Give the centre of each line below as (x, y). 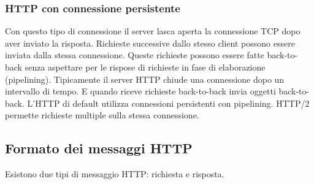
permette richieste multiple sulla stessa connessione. (102, 115)
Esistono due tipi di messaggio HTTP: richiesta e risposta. (115, 174)
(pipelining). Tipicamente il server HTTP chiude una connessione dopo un (145, 79)
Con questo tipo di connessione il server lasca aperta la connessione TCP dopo (153, 31)
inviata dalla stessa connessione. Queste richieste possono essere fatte (135, 55)
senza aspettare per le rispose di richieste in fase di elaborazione (145, 67)
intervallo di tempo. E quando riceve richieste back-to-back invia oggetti (140, 91)
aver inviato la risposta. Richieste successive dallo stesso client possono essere (150, 43)
